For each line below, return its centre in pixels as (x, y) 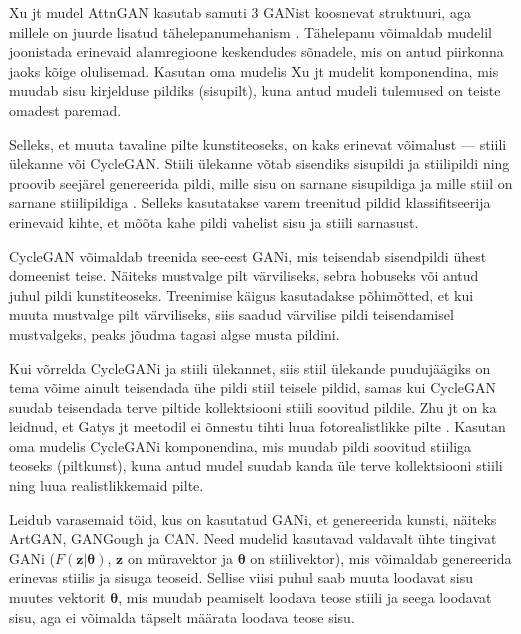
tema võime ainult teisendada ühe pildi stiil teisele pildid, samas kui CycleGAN (252, 387)
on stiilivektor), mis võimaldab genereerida (381, 557)
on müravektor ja (180, 557)
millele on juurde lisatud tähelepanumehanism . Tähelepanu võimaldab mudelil (250, 31)
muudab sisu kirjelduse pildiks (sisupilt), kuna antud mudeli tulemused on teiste (255, 90)
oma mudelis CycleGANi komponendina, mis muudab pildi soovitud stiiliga (240, 445)
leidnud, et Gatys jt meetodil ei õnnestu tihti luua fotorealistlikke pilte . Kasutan (257, 426)
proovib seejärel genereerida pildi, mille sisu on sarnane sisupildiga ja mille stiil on (261, 182)
